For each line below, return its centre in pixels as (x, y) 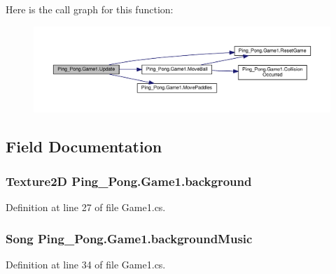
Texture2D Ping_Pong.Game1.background (129, 181)
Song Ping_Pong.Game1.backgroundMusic (129, 238)
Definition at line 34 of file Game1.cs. (86, 264)
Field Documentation (84, 146)
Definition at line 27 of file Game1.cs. (86, 207)
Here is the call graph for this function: (90, 9)
